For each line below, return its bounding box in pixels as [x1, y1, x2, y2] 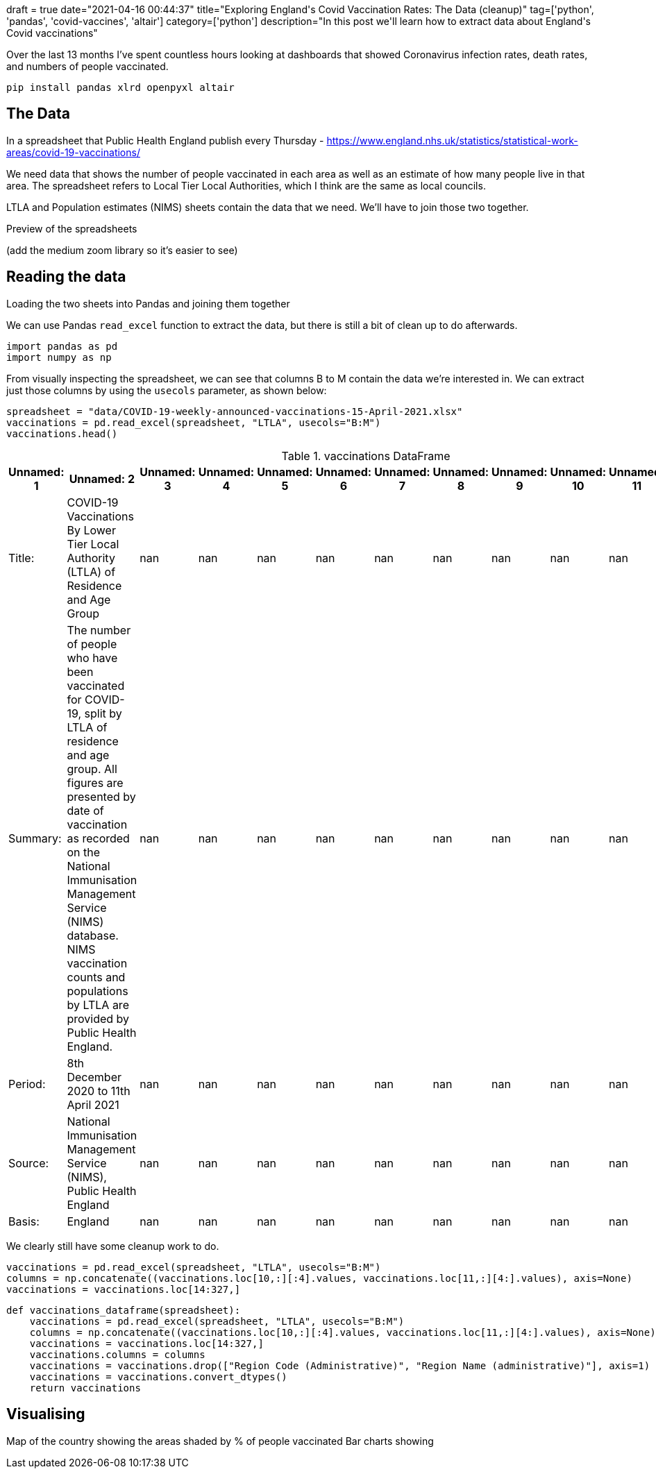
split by [84, 706, 122, 720]
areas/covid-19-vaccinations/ [6, 146, 140, 158]
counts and [67, 969, 126, 984]
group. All [67, 761, 117, 776]
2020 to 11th [67, 1083, 131, 1098]
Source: [8, 1155, 49, 1170]
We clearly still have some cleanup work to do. [6, 1239, 219, 1252]
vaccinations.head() [6, 427, 118, 439]
